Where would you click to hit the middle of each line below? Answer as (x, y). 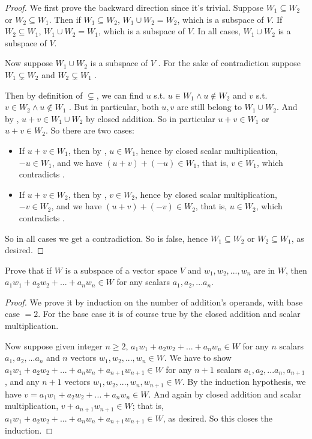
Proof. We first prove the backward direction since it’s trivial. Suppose (134, 7)
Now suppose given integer (54, 345)
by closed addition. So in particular (151, 118)
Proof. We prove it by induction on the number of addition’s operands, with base (154, 302)
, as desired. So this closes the (218, 418)
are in (265, 270)
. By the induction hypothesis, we (244, 382)
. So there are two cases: (90, 130)
